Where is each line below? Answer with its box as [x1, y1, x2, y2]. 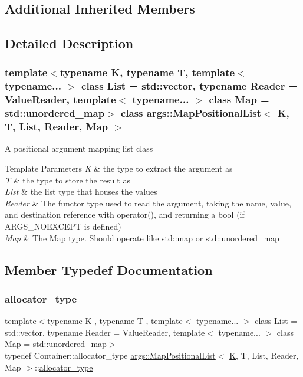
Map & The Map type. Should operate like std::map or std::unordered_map [5, 231, 279, 244]
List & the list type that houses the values [5, 185, 157, 198]
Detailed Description [5, 34, 134, 53]
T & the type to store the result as [5, 173, 130, 186]
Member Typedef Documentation [5, 260, 213, 278]
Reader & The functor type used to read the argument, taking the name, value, [5, 196, 291, 209]
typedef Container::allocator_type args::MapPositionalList [5, 349, 216, 361]
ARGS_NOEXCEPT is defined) [5, 220, 121, 232]
